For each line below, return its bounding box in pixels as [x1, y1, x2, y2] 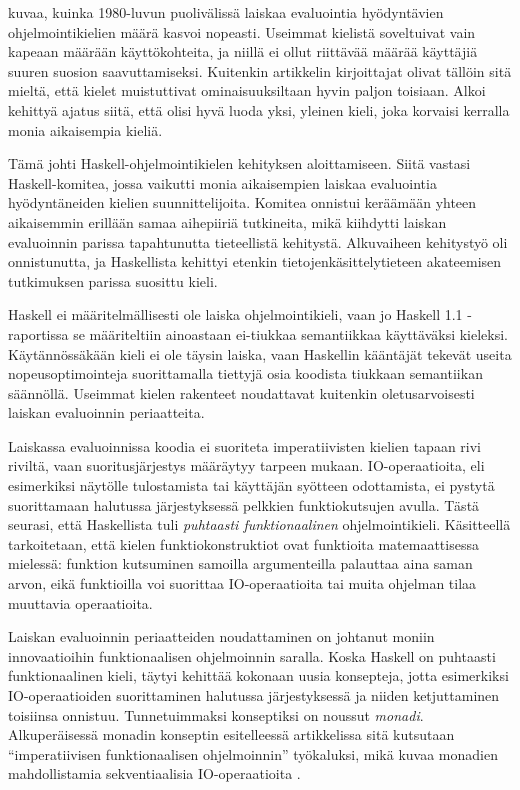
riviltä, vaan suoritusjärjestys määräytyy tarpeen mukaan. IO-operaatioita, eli [8, 455, 485, 476]
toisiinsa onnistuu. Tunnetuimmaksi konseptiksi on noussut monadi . [8, 704, 424, 725]
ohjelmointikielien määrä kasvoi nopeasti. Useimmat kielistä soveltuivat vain [8, 21, 476, 42]
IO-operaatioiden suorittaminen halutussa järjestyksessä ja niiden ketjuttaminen [8, 685, 500, 705]
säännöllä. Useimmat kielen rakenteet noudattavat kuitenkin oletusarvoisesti [8, 382, 475, 403]
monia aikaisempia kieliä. [8, 119, 163, 140]
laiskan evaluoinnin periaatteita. [8, 402, 205, 423]
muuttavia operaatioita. [8, 592, 153, 613]
